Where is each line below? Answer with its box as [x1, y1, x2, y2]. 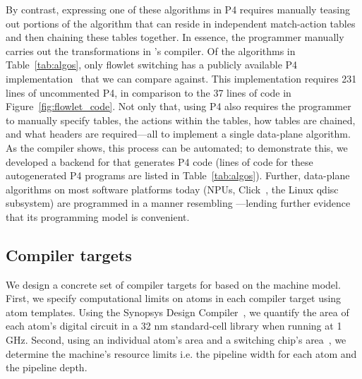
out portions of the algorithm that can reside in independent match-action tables [6, 16, 356, 30]
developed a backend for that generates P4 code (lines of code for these [6, 154, 313, 169]
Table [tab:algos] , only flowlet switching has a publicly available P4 [6, 57, 298, 72]
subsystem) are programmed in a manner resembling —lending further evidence [6, 195, 351, 210]
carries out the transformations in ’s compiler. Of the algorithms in [6, 43, 296, 58]
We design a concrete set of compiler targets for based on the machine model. [6, 277, 341, 291]
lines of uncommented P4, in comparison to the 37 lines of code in [6, 85, 291, 100]
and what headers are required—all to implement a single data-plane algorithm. [6, 126, 351, 141]
